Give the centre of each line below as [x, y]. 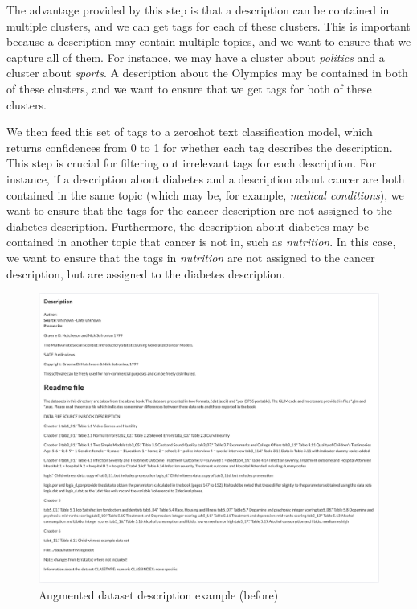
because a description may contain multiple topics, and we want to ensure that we [209, 41]
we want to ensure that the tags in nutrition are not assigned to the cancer [191, 257]
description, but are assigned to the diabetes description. [146, 273]
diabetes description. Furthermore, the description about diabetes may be [188, 226]
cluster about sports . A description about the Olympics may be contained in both [207, 73]
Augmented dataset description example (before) [159, 594]
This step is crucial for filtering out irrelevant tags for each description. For [192, 163]
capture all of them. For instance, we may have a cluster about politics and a [196, 57]
